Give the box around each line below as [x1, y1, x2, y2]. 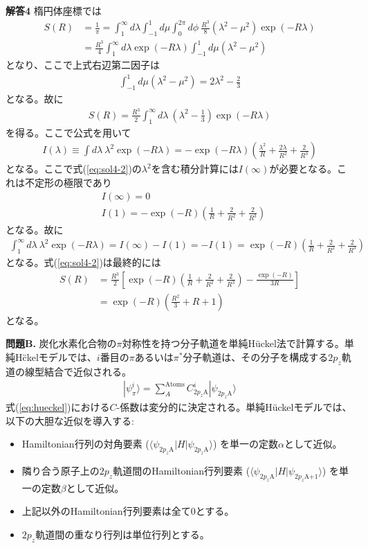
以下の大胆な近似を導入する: [6, 413, 134, 427]
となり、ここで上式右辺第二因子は [6, 58, 160, 72]
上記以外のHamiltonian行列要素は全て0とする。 [21, 504, 234, 518]
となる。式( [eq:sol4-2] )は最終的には [6, 254, 161, 269]
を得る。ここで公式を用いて [6, 125, 131, 139]
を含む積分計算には [151, 161, 239, 176]
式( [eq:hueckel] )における [6, 399, 110, 414]
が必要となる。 [269, 161, 337, 176]
